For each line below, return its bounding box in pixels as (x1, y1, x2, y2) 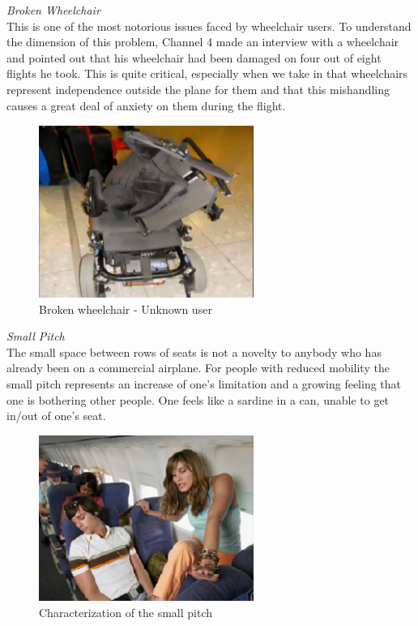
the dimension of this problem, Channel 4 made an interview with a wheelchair (6, 33, 399, 50)
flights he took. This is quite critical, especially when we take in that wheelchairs (6, 65, 408, 82)
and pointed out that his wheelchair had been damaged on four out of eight (6, 49, 382, 66)
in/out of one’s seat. (6, 407, 106, 424)
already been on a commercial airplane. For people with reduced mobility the (6, 359, 390, 376)
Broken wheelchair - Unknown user (39, 300, 212, 317)
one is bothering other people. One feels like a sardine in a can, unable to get (6, 391, 390, 408)
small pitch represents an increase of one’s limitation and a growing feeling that (6, 375, 402, 392)
